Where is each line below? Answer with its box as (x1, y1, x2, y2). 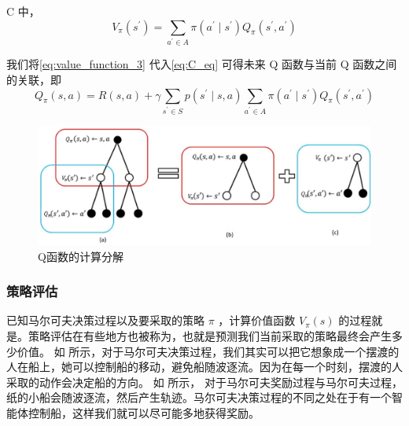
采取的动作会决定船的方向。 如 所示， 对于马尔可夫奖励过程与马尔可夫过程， (6, 373, 403, 390)
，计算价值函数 (218, 312, 296, 329)
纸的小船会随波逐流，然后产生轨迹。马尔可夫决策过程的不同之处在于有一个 (6, 389, 392, 406)
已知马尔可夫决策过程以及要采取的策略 (6, 312, 204, 329)
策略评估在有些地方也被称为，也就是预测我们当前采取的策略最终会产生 (28, 327, 392, 343)
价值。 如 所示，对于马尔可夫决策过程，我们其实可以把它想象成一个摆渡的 (17, 343, 400, 359)
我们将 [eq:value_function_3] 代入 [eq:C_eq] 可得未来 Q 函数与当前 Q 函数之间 (6, 56, 397, 72)
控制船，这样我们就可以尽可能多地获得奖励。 (28, 404, 260, 420)
